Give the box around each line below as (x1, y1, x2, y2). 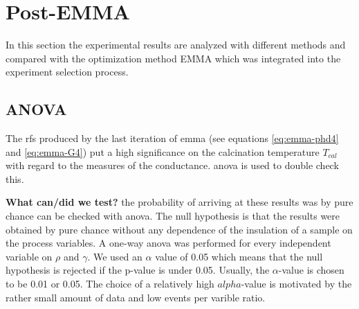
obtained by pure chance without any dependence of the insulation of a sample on (6, 222, 353, 236)
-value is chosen (278, 263, 344, 277)
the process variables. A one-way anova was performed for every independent (6, 236, 331, 250)
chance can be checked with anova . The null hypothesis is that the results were (6, 209, 340, 223)
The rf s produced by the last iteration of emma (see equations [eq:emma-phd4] (6, 131, 339, 145)
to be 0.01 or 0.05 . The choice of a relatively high (6, 276, 214, 291)
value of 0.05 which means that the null (155, 249, 323, 263)
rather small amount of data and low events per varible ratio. (6, 290, 266, 304)
